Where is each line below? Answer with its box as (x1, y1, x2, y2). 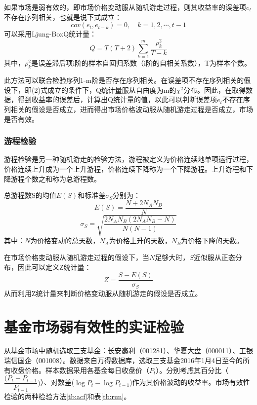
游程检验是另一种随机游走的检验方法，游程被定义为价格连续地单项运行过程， (4, 154, 253, 164)
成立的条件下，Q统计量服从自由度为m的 (47, 84, 176, 95)
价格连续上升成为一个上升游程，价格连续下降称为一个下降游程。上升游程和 (4, 164, 246, 174)
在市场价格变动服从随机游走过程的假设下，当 (4, 252, 149, 262)
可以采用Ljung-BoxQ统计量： (4, 29, 97, 39)
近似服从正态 (193, 252, 235, 262)
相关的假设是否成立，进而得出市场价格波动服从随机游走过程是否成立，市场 (10, 104, 253, 114)
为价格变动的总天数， (30, 235, 100, 246)
